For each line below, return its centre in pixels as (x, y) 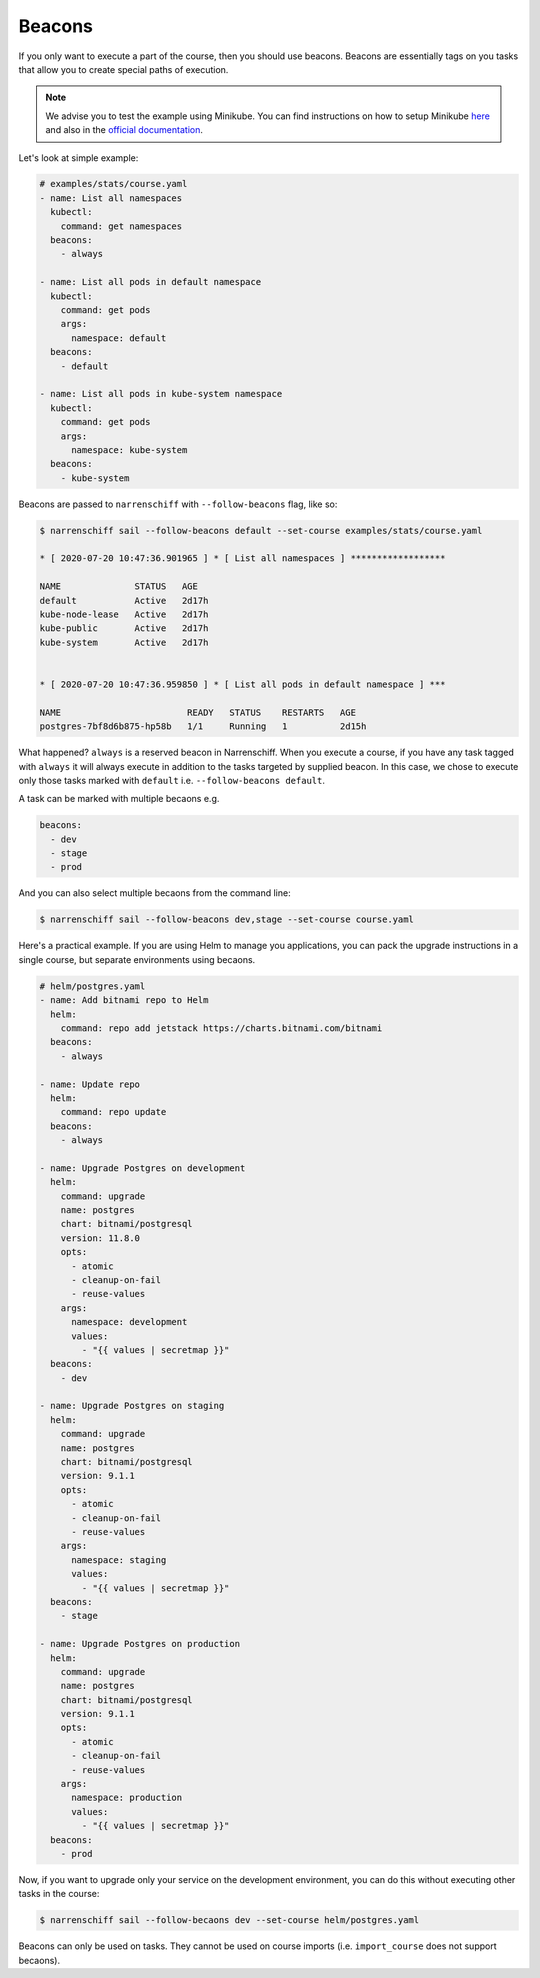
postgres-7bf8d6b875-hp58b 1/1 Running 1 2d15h (203, 726)
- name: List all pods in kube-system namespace (161, 394)
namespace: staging (119, 1559)
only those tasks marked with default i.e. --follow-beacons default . (171, 780)
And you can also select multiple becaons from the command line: (154, 893)
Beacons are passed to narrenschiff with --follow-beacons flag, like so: (178, 504)
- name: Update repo (89, 1084)
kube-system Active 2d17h (124, 642)
